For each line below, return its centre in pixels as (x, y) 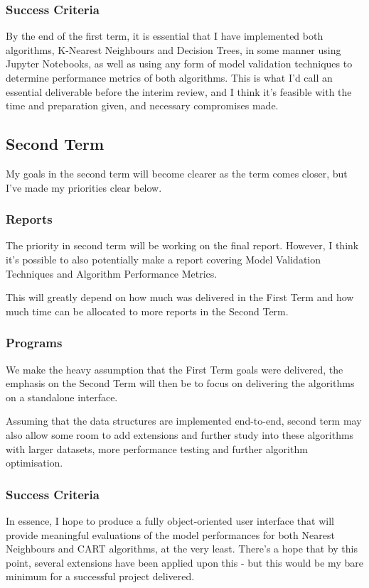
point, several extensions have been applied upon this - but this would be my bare (184, 562)
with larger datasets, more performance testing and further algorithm (157, 448)
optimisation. (34, 463)
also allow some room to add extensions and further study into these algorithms (180, 434)
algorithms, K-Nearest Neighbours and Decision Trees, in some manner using (173, 49)
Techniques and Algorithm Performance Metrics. (112, 273)
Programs (34, 343)
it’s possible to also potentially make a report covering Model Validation (164, 259)
